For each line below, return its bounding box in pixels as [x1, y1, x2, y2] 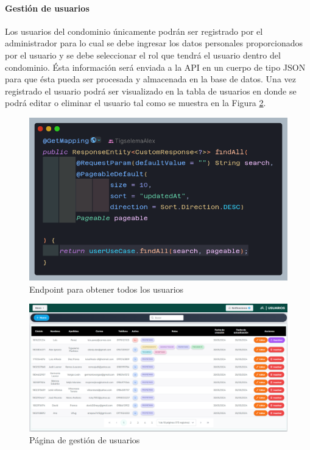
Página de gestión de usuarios [29, 434, 140, 446]
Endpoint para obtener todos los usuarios [29, 282, 184, 295]
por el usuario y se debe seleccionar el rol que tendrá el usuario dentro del [5, 48, 281, 61]
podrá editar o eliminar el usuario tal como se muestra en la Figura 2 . [5, 96, 266, 109]
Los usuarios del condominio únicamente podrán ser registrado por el [5, 24, 263, 37]
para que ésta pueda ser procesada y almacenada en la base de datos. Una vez [5, 73, 297, 85]
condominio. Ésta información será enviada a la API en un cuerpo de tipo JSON [5, 60, 306, 73]
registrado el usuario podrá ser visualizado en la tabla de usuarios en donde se [5, 84, 297, 97]
